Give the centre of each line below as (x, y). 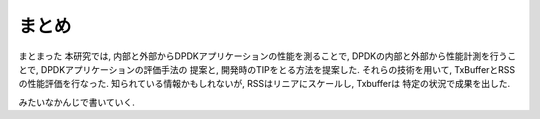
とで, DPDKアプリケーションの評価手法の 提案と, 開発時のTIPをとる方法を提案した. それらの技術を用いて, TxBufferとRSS (267, 69)
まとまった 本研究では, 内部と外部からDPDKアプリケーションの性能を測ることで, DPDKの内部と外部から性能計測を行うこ (267, 56)
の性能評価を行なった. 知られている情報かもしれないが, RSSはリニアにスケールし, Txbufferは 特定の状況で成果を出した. (264, 84)
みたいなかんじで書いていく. (76, 102)
